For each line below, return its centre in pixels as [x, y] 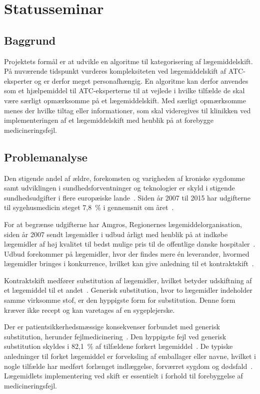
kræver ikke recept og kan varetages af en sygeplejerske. [89, 310]
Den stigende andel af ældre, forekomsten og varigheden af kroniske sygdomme [124, 178]
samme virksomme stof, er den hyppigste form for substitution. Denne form [120, 300]
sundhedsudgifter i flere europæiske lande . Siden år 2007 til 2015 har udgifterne [127, 197]
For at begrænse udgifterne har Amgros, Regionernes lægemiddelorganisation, [123, 224]
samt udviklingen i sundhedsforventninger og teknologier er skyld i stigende [119, 188]
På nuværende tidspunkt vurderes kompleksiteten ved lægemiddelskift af [115, 71]
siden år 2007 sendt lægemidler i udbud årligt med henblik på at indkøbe [116, 234]
